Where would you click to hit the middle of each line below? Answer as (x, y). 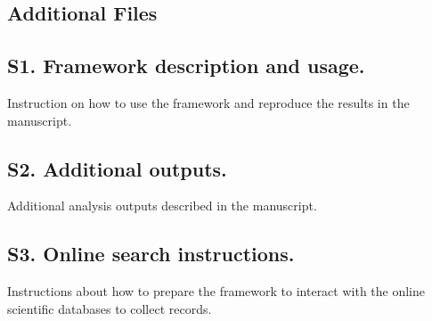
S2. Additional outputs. (117, 168)
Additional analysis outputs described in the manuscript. (162, 206)
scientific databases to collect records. (110, 308)
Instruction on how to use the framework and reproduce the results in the (208, 102)
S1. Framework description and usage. (186, 66)
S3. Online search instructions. (151, 254)
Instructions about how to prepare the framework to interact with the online (216, 291)
